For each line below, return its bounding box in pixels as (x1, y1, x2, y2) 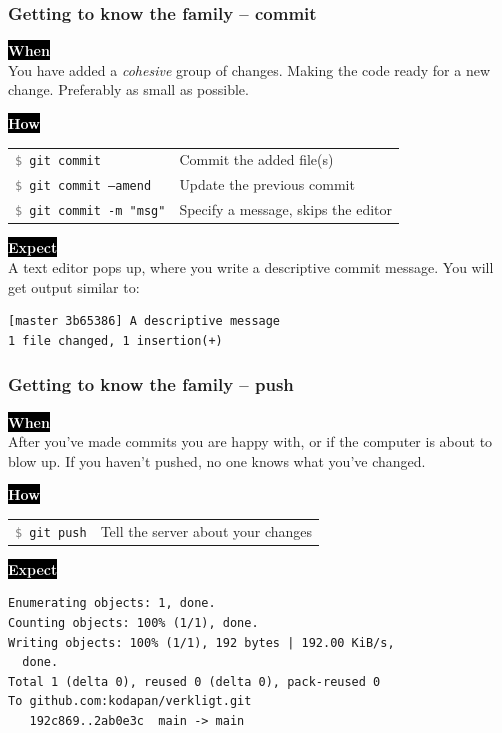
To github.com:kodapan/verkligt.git (8, 694, 252, 709)
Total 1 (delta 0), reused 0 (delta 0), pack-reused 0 (8, 674, 381, 689)
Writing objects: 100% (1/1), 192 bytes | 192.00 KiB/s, (8, 635, 395, 650)
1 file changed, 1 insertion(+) (8, 333, 223, 348)
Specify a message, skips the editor (179, 199, 393, 220)
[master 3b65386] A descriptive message (8, 314, 281, 329)
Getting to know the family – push (8, 372, 294, 397)
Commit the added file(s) (179, 149, 334, 170)
